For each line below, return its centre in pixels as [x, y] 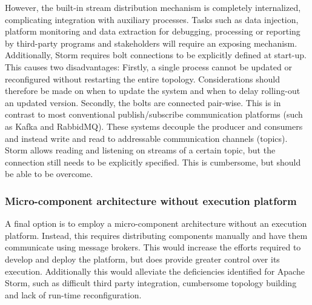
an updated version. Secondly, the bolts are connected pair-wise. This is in [143, 102]
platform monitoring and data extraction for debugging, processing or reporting [153, 31]
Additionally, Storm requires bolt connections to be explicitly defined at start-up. [156, 55]
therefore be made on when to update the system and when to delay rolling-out [153, 91]
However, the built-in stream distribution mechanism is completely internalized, [153, 7]
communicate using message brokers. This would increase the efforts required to [153, 247]
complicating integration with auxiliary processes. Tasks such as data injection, [152, 19]
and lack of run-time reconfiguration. [73, 294]
